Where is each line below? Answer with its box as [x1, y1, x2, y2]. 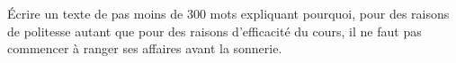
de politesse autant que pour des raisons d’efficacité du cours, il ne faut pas [7, 21, 422, 40]
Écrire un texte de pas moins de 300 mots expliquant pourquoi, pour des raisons [7, 4, 450, 22]
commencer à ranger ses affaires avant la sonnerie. [7, 39, 282, 58]
